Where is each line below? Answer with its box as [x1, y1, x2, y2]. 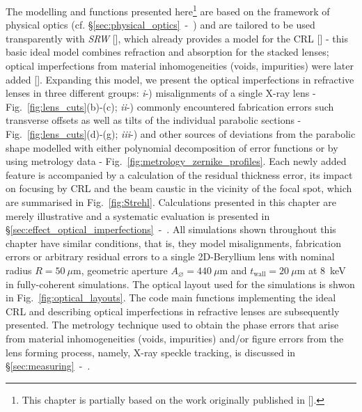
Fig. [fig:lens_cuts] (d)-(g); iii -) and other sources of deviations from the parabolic [6, 127, 356, 141]
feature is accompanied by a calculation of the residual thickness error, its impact [6, 167, 353, 182]
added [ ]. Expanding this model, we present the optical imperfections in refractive [6, 72, 354, 86]
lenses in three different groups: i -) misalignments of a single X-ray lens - [6, 86, 316, 100]
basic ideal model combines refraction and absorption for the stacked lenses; [6, 45, 329, 59]
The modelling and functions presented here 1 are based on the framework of [6, 2, 330, 18]
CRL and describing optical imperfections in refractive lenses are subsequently [6, 303, 340, 318]
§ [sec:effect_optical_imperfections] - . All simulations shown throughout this [6, 222, 336, 237]
